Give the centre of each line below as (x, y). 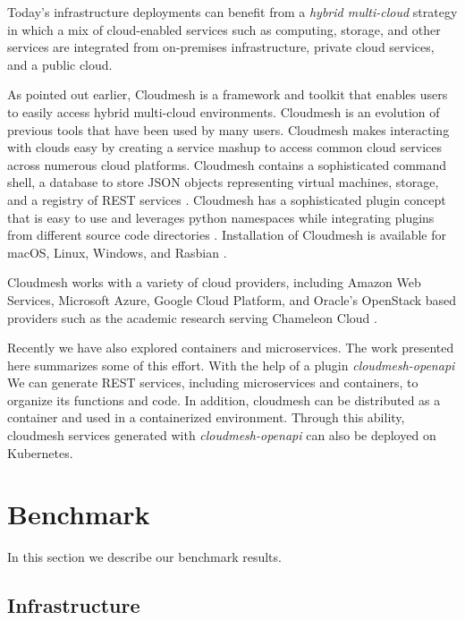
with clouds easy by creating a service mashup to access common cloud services (224, 147)
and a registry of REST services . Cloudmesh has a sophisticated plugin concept (227, 199)
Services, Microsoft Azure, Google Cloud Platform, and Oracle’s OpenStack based (232, 299)
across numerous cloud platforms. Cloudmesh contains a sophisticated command (227, 164)
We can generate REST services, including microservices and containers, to (213, 382)
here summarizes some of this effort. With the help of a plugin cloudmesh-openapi (231, 365)
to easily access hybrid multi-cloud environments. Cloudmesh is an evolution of (224, 111)
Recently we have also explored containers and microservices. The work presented (231, 348)
